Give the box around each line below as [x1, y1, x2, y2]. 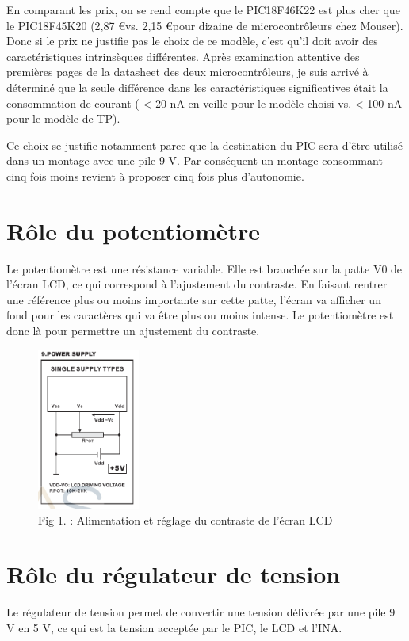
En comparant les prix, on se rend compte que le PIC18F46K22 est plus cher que [6, 2, 400, 17]
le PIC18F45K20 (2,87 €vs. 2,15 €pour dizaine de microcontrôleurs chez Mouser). [6, 17, 403, 33]
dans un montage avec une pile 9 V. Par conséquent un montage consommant [6, 152, 383, 169]
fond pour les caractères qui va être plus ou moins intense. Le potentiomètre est [6, 307, 394, 323]
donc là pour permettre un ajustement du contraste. [6, 322, 260, 339]
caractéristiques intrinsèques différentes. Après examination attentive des [6, 48, 360, 64]
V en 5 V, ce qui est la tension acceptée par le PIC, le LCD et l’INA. [6, 619, 342, 635]
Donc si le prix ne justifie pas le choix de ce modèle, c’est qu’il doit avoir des [6, 32, 378, 49]
